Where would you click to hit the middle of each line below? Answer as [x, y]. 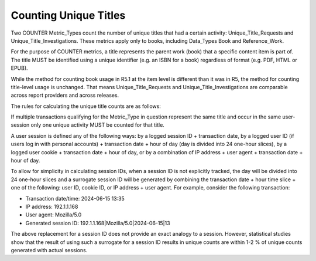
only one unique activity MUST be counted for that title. [98, 125]
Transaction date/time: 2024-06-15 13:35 [75, 198]
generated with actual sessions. [49, 250]
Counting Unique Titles [68, 15]
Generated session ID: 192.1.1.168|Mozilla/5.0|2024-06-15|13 [98, 223]
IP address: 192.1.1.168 [52, 206]
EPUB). [20, 68]
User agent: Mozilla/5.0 [54, 215]
